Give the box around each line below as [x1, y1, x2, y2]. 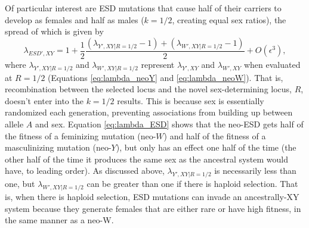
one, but [5, 177, 35, 190]
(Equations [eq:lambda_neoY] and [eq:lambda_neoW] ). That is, [48, 71, 283, 83]
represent [141, 58, 175, 70]
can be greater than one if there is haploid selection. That [86, 177, 298, 190]
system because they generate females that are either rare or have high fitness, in [5, 202, 301, 214]
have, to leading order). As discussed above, [5, 164, 165, 177]
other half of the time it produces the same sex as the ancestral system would [5, 152, 289, 165]
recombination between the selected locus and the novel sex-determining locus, [5, 83, 292, 95]
